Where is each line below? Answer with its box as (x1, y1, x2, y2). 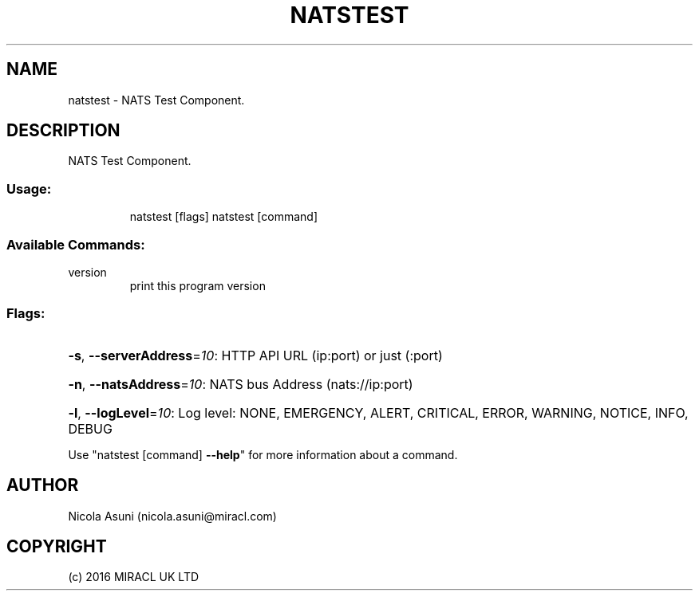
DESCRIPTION (6, 120, 120, 141)
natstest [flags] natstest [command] (129, 210, 318, 224)
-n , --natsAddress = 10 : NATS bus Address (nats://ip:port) (68, 375, 413, 392)
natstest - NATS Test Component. (68, 92, 245, 107)
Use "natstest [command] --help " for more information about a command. (68, 447, 458, 461)
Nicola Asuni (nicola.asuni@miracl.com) (68, 509, 277, 523)
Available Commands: (6, 236, 145, 253)
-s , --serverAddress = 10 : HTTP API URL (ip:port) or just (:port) (68, 347, 443, 363)
